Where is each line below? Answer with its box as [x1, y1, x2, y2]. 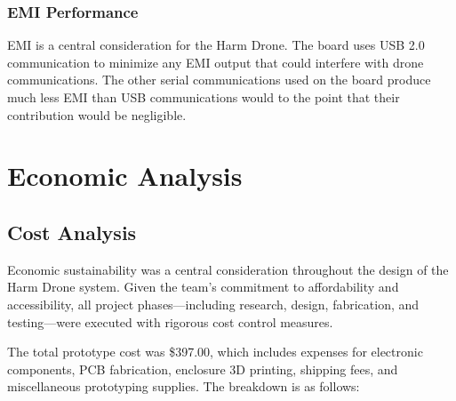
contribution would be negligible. [7, 105, 187, 124]
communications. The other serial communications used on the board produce [7, 70, 431, 89]
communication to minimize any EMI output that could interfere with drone [7, 52, 424, 71]
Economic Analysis [7, 157, 243, 194]
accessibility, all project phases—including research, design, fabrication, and [7, 294, 420, 313]
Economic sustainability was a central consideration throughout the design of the [7, 260, 449, 278]
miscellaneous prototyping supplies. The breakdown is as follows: [7, 377, 360, 396]
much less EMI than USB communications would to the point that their [7, 88, 400, 106]
